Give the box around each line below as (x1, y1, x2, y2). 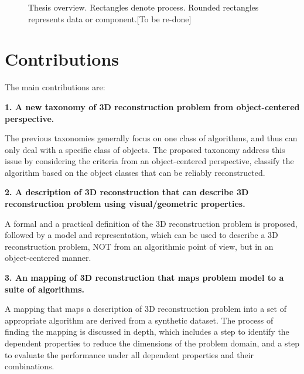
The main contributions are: (5, 81, 105, 93)
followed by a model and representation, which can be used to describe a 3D (5, 229, 278, 241)
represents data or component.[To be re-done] (28, 12, 192, 25)
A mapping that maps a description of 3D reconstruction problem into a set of (5, 302, 286, 315)
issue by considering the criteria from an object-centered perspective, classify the (5, 155, 294, 167)
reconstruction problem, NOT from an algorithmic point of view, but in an (5, 240, 274, 252)
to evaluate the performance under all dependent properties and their (5, 348, 254, 361)
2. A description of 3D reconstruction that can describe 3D (5, 186, 249, 198)
